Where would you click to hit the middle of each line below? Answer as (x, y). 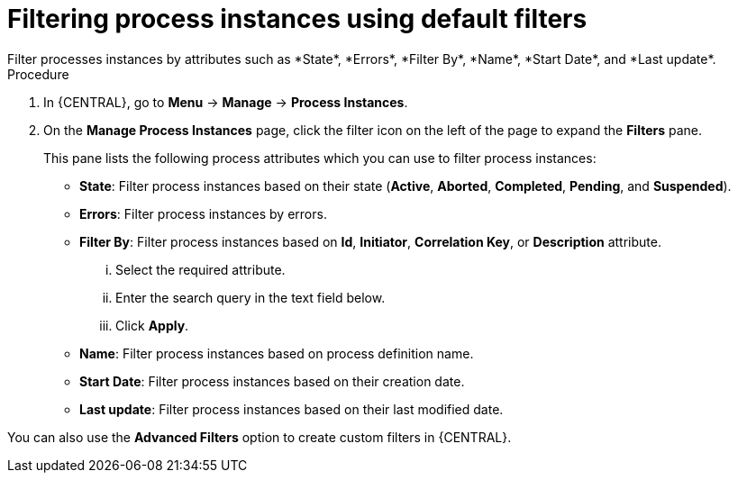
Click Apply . (152, 325)
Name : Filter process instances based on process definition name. (277, 353)
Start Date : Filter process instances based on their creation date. (272, 381)
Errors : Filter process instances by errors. (203, 213)
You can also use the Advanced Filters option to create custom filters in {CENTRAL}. (260, 437)
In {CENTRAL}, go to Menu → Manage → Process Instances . (226, 102)
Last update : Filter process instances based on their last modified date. (292, 409)
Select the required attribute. (200, 269)
